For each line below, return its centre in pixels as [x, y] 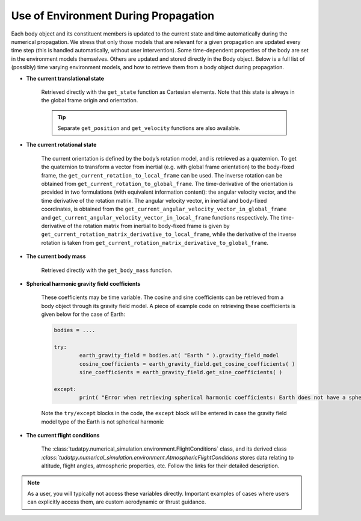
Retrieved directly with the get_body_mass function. [107, 270]
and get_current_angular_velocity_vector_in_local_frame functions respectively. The [160, 217]
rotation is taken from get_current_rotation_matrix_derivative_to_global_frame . [155, 242]
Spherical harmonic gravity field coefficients [83, 283]
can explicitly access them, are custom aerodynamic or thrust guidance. [117, 502]
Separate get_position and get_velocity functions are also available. [149, 128]
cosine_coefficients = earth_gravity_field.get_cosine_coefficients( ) [187, 364]
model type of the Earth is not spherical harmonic [103, 422]
